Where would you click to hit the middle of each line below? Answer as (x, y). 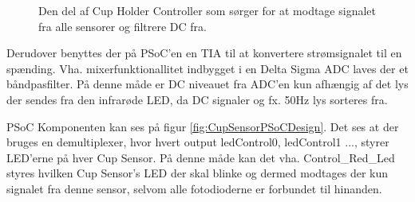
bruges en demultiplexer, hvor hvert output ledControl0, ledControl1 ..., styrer (198, 142)
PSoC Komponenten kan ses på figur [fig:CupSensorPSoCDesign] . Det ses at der (203, 126)
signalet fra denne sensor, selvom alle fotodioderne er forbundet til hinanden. (194, 188)
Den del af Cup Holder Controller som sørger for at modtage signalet (207, 10)
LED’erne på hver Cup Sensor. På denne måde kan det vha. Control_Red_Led (201, 157)
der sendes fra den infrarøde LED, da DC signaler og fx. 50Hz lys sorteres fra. (197, 99)
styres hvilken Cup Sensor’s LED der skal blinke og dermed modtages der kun (198, 173)
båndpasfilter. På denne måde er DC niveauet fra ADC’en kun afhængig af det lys (207, 84)
